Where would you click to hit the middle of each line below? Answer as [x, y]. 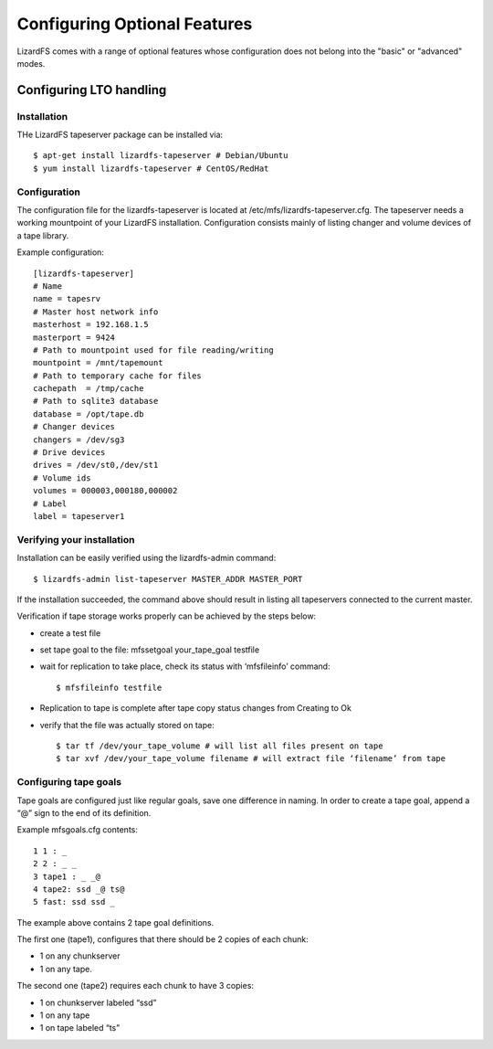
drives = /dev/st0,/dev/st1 [96, 465]
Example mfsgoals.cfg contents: [78, 830]
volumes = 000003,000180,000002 [105, 491]
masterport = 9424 [74, 337]
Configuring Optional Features [135, 24]
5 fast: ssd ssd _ [74, 902]
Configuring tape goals [69, 782]
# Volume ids [62, 478]
